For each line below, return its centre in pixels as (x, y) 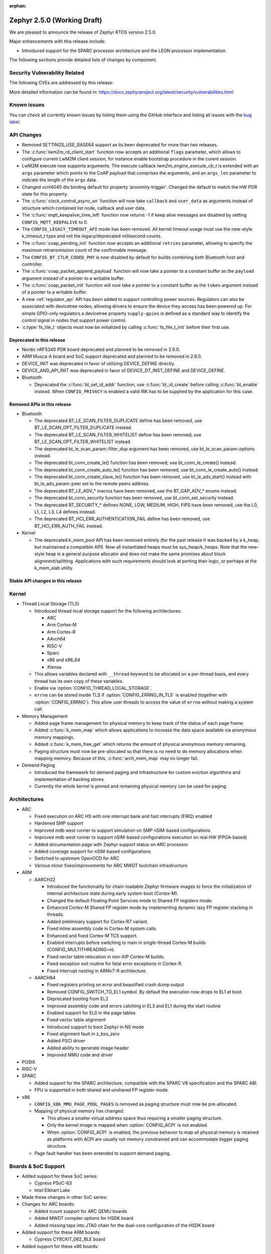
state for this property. (45, 194)
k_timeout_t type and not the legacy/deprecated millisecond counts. (92, 236)
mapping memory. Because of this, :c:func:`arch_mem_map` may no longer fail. (116, 758)
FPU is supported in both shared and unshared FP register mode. (102, 1090)
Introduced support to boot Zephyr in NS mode (95, 1027)
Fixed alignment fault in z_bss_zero (83, 1034)
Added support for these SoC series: (60, 1176)
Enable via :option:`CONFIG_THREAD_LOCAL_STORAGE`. (93, 688)
